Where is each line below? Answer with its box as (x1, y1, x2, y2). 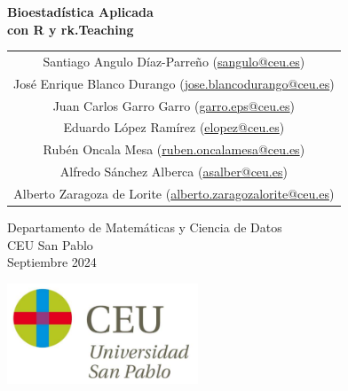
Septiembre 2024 (7, 253, 97, 271)
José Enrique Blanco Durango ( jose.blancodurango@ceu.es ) (13, 74, 335, 92)
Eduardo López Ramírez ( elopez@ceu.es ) (63, 118, 285, 137)
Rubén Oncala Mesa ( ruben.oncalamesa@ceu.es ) (43, 140, 305, 159)
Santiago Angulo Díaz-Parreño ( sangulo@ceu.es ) (43, 51, 305, 70)
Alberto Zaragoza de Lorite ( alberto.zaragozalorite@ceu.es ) (13, 184, 335, 202)
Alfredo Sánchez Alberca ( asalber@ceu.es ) (59, 162, 288, 181)
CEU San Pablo (7, 235, 93, 254)
